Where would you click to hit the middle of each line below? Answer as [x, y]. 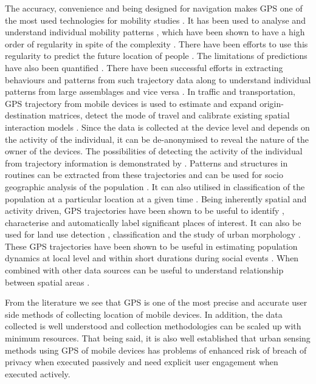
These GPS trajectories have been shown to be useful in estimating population [151, 246]
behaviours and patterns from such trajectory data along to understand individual [158, 79]
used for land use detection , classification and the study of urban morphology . [153, 234]
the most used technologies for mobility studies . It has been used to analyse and [155, 20]
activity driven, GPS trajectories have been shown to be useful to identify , [145, 211]
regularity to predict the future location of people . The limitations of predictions [156, 56]
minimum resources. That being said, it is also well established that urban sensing [158, 338]
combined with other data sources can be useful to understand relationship [144, 270]
